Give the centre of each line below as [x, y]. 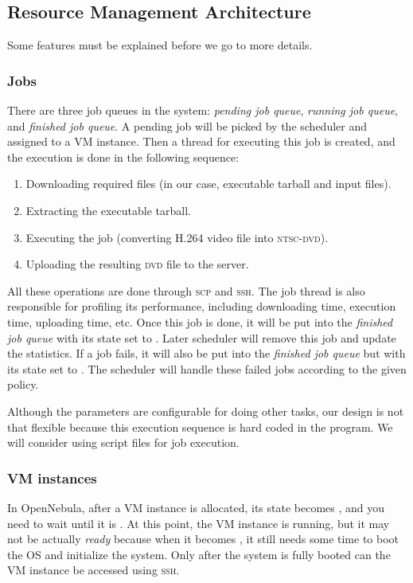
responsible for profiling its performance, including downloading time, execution [202, 306]
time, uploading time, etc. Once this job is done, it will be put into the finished [200, 321]
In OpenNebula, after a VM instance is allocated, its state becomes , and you [196, 507]
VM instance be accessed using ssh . [94, 570]
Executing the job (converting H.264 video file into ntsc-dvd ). [177, 237]
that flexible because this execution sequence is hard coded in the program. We [200, 426]
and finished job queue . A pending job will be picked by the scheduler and [187, 125]
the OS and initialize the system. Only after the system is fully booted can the [199, 554]
